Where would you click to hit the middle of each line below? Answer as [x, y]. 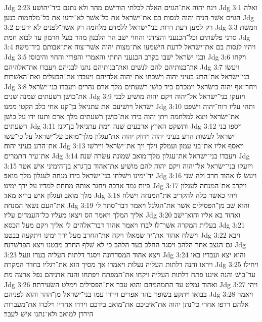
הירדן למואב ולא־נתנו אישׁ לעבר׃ [49, 314]
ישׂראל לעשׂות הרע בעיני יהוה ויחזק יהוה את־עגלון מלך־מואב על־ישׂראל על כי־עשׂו [119, 136]
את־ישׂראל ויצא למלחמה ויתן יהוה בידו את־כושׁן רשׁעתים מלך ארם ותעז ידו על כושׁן [122, 116]
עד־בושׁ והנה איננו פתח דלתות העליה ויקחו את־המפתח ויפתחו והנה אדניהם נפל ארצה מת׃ [130, 274]
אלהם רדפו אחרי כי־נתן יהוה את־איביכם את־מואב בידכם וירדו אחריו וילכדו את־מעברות [126, 304]
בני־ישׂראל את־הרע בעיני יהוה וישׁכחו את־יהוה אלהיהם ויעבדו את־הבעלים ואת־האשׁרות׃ [127, 76]
